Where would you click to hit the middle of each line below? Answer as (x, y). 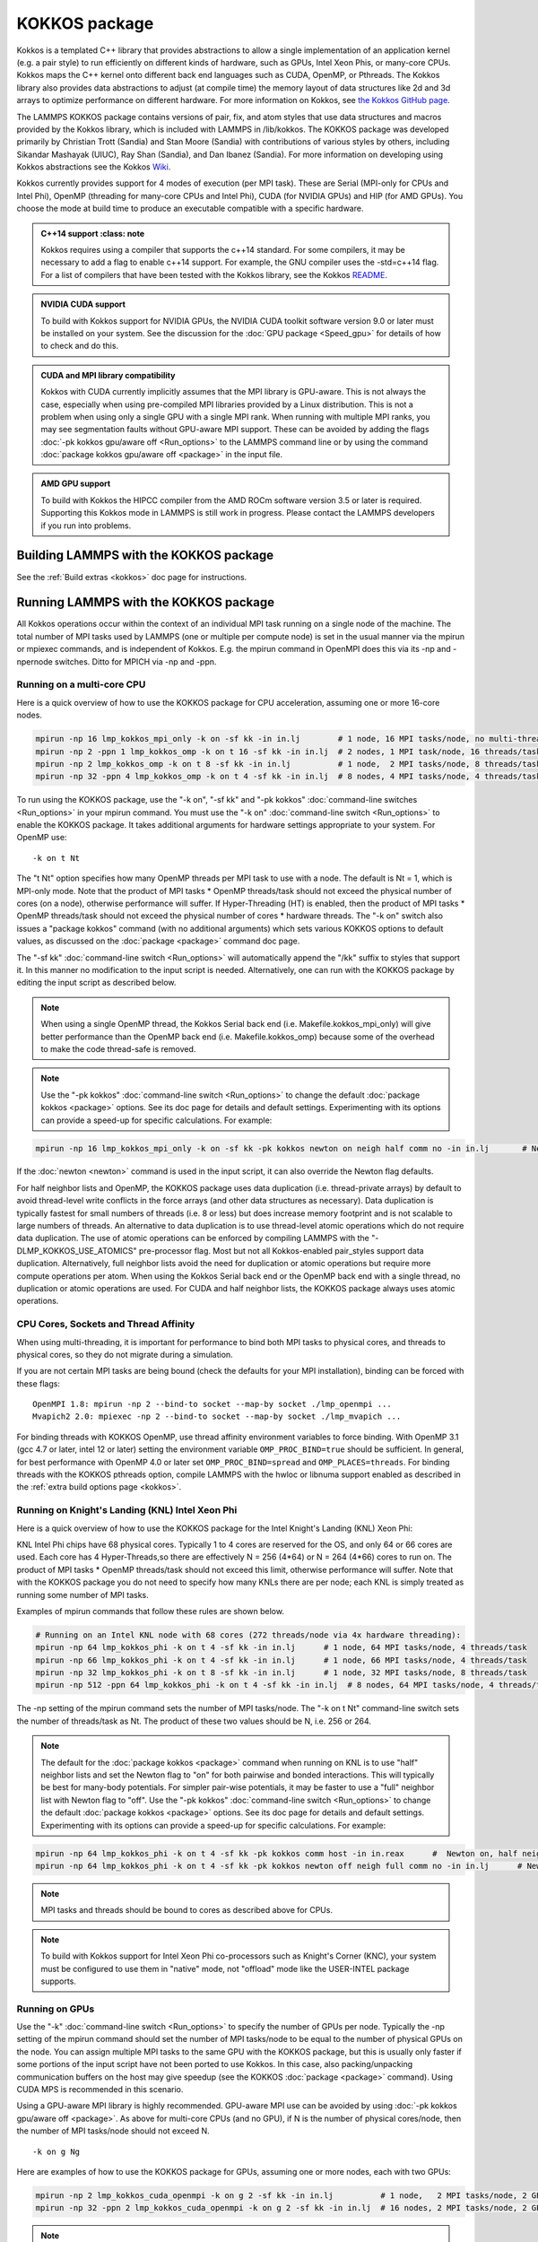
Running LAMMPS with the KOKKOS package (146, 602)
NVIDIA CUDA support (83, 304)
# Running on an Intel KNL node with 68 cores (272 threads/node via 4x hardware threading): (248, 1635)
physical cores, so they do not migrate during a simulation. (125, 1354)
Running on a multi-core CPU (81, 684)
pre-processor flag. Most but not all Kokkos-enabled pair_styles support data (282, 1250)
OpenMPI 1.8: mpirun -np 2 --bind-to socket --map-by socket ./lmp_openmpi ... (212, 1404)
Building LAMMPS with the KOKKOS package (145, 556)
